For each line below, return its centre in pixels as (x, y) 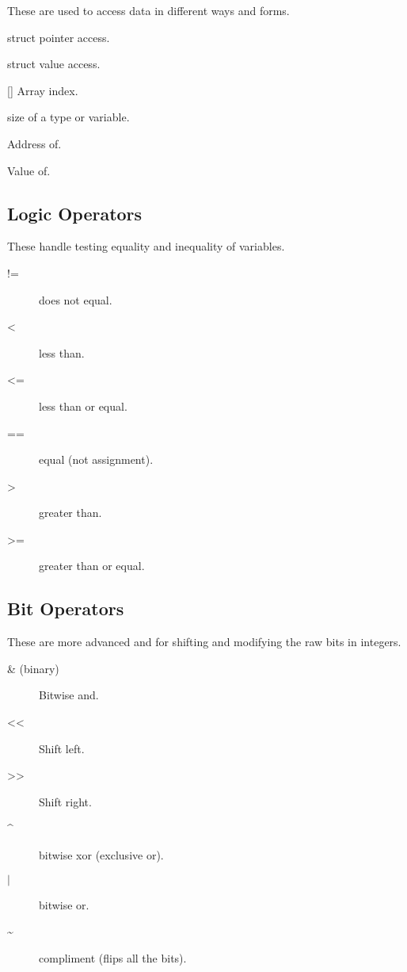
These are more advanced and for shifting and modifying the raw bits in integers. (204, 642)
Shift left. (62, 748)
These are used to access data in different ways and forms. (148, 10)
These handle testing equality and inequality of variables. (146, 246)
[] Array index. (43, 90)
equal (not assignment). (96, 459)
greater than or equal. (92, 566)
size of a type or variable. (68, 117)
